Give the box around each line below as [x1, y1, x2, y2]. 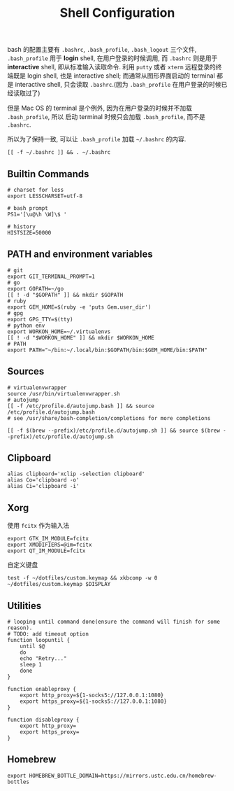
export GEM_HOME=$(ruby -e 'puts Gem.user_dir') [7, 303, 152, 311]
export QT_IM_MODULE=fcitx [7, 547, 86, 554]
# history [7, 223, 36, 230]
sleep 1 [20, 661, 42, 668]
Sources [7, 365, 45, 377]
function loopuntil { [7, 637, 71, 644]
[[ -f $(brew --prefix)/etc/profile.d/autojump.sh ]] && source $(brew [7, 427, 220, 434]
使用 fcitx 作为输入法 [7, 521, 70, 530]
